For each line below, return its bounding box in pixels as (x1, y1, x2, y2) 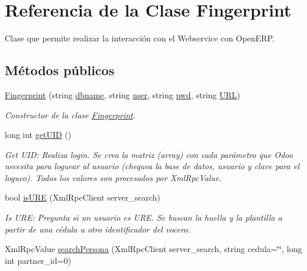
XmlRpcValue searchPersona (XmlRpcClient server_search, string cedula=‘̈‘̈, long (5, 243, 302, 255)
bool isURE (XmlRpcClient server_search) (5, 191, 161, 204)
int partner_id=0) (5, 254, 72, 266)
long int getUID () (5, 128, 72, 141)
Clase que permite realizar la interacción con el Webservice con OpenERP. (5, 32, 274, 44)
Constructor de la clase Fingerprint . (5, 108, 136, 121)
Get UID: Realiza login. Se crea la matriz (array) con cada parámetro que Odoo (5, 148, 293, 160)
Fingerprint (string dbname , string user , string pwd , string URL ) (5, 88, 241, 101)
